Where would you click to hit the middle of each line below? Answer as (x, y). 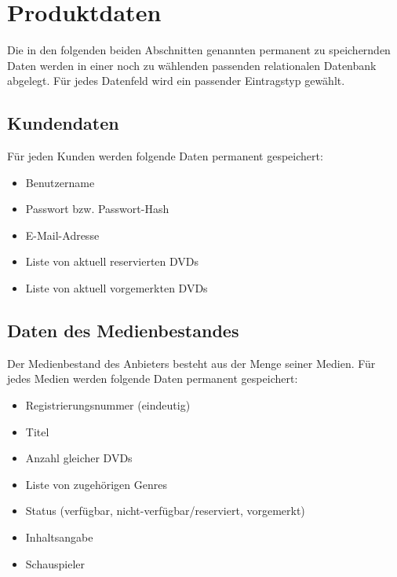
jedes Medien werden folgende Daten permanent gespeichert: (153, 379)
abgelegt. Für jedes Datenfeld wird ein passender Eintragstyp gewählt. (176, 81)
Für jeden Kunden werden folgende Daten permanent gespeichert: (165, 156)
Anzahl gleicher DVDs (79, 458)
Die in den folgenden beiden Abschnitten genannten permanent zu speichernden (199, 50)
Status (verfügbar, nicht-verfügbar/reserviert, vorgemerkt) (165, 511)
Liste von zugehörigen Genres (96, 484)
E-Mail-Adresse (62, 235)
